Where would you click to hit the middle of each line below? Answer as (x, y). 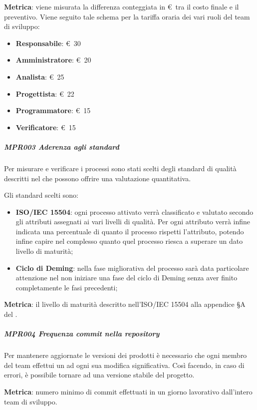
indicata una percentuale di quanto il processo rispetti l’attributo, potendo (130, 231)
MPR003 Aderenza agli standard (62, 146)
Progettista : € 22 (45, 93)
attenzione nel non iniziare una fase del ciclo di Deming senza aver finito (127, 278)
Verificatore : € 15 (46, 127)
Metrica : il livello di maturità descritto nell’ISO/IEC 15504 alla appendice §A (125, 304)
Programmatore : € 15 (53, 110)
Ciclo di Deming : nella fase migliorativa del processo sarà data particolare (132, 268)
